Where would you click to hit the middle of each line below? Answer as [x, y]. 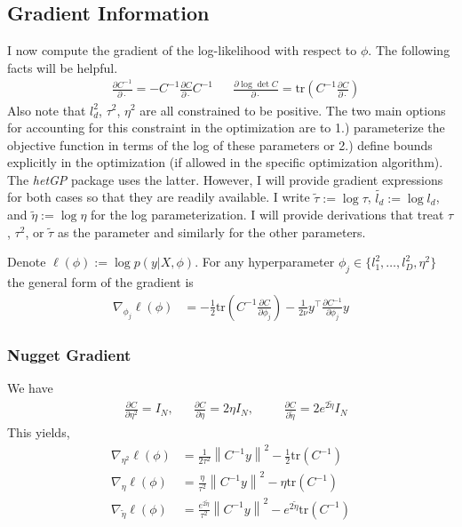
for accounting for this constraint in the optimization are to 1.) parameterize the [226, 128]
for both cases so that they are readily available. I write [159, 197]
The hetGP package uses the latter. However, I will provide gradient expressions [225, 179]
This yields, [39, 432]
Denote [27, 262]
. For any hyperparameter [265, 262]
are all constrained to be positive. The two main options [293, 110]
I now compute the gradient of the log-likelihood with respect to [182, 50]
